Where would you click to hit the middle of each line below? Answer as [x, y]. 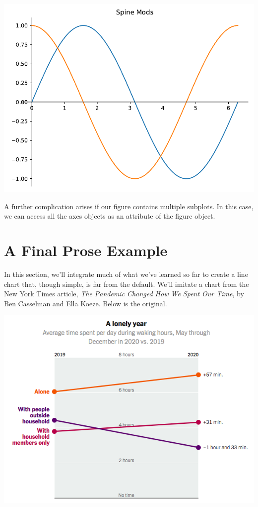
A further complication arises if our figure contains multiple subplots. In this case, [129, 206]
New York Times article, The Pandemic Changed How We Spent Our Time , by [124, 294]
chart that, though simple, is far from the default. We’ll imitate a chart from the [127, 284]
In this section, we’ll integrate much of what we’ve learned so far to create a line [126, 274]
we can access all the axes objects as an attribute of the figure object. [110, 216]
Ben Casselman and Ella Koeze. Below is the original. [86, 303]
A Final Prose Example [86, 250]
